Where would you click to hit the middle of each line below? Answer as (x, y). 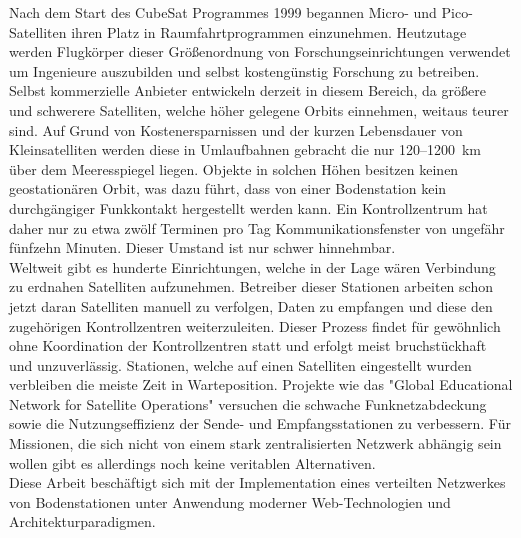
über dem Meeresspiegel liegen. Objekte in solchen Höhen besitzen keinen (234, 168)
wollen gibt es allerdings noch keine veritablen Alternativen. (192, 462)
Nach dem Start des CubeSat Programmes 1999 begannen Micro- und (223, 12)
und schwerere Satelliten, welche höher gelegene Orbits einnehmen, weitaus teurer (259, 109)
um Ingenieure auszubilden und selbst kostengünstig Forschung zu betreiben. (244, 70)
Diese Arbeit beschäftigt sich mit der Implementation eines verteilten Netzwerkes (257, 482)
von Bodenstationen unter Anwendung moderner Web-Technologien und (230, 501)
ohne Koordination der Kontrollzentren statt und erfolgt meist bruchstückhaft (248, 345)
